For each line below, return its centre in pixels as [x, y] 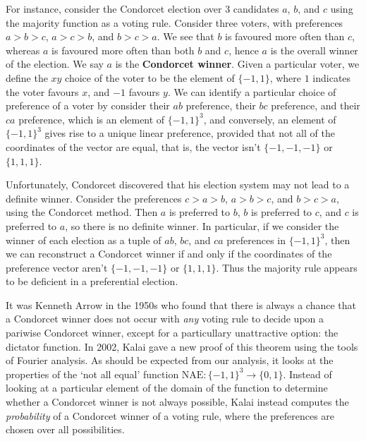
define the [27, 77]
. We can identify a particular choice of [252, 91]
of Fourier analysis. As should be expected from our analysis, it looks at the [170, 360]
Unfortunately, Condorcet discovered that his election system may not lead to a [178, 185]
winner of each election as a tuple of [84, 240]
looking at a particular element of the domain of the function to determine [167, 388]
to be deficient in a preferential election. [92, 281]
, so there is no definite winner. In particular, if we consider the [202, 225]
